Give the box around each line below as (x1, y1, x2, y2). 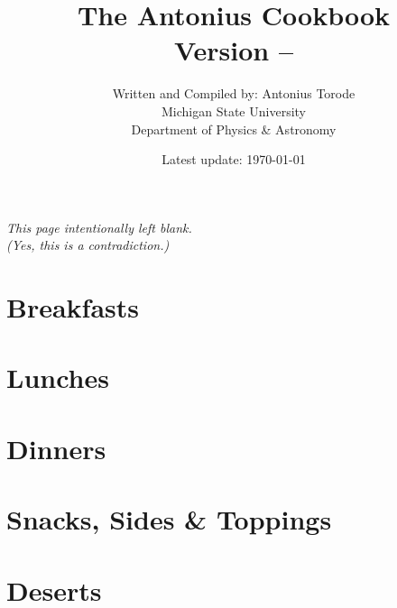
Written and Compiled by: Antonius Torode (112, 84, 355, 103)
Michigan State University (162, 101, 306, 120)
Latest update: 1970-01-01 (162, 150, 306, 169)
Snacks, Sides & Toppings (6, 501, 332, 538)
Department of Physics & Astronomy (131, 119, 337, 138)
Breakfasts (6, 289, 140, 326)
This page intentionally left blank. (6, 217, 192, 236)
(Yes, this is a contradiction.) (6, 235, 170, 254)
